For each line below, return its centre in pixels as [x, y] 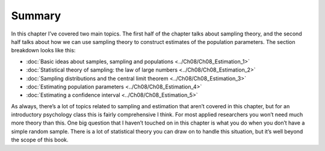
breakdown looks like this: [43, 51]
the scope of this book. [40, 140]
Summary [36, 16]
